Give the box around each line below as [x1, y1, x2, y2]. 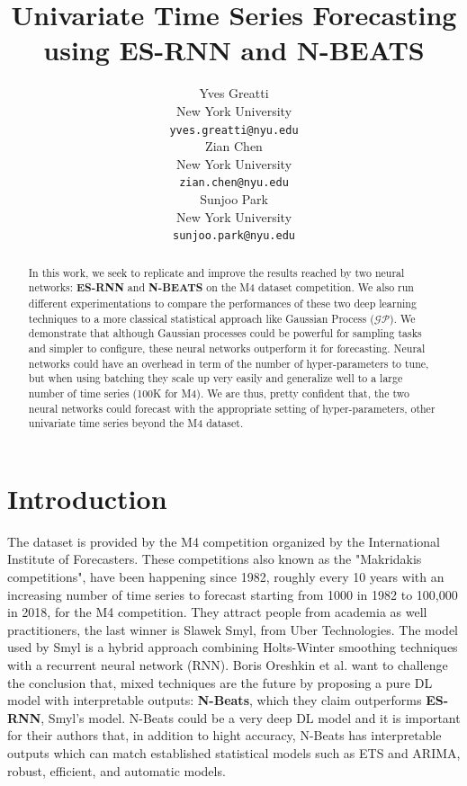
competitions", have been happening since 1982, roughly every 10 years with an [7, 567, 445, 585]
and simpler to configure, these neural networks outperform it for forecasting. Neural [28, 340, 426, 355]
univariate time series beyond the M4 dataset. [28, 415, 244, 431]
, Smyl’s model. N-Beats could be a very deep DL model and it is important [40, 708, 461, 727]
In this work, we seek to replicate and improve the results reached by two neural [28, 264, 405, 280]
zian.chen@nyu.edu [179, 176, 289, 190]
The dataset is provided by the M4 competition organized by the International [7, 531, 440, 550]
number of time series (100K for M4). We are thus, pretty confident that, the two [28, 385, 409, 400]
